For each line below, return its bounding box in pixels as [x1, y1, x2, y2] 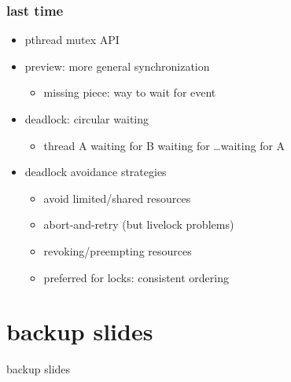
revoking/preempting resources [43, 242, 192, 259]
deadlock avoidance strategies [24, 163, 167, 180]
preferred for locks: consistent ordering [43, 269, 229, 285]
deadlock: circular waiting [24, 111, 149, 127]
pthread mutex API [24, 31, 120, 48]
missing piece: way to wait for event [43, 84, 216, 101]
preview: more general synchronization [24, 57, 210, 74]
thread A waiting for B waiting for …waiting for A [43, 137, 285, 153]
